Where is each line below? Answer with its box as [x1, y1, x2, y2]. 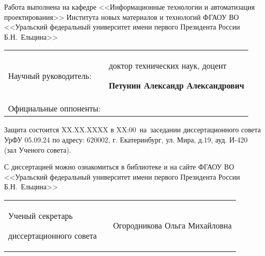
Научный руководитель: [8, 69, 92, 81]
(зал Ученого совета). [4, 144, 71, 155]
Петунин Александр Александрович [109, 79, 244, 92]
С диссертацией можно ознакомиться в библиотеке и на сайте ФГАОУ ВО [4, 161, 234, 172]
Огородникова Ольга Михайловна [113, 219, 232, 232]
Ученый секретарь [8, 209, 73, 221]
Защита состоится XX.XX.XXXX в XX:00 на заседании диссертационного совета [4, 124, 261, 135]
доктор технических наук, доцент [109, 60, 227, 72]
